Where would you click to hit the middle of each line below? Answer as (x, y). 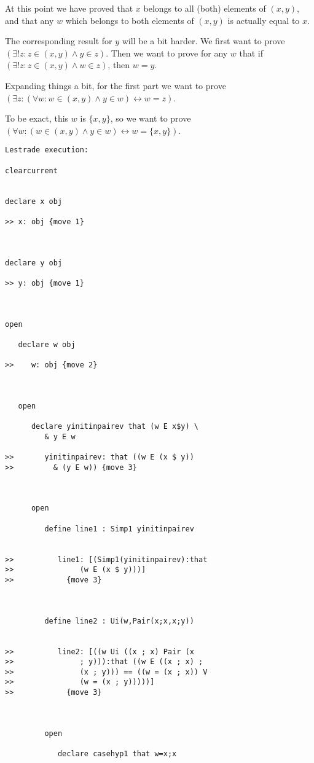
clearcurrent (31, 170)
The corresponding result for (59, 41)
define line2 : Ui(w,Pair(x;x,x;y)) (119, 621)
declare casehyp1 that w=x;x (117, 754)
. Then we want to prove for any (167, 53)
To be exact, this (37, 118)
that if (251, 53)
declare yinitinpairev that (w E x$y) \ (115, 427)
